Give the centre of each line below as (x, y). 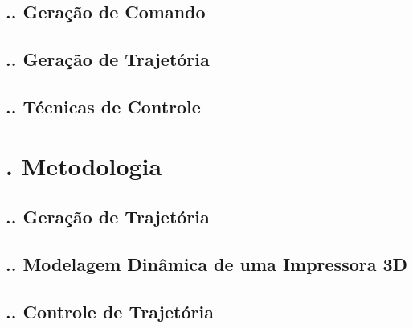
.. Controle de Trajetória (110, 311)
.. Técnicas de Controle (103, 106)
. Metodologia (84, 165)
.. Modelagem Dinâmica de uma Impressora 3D (207, 263)
